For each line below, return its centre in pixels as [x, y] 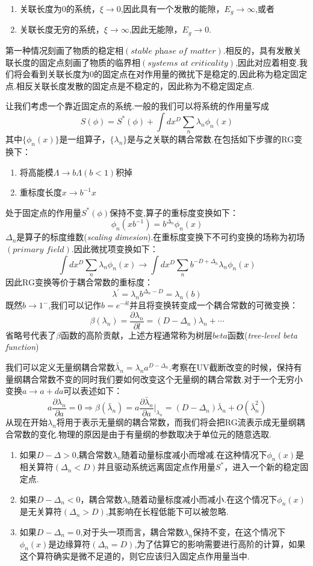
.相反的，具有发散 [258, 50]
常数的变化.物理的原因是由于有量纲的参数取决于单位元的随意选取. [142, 434]
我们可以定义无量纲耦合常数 [60, 367]
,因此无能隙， [156, 29]
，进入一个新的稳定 [262, 467]
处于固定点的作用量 [43, 212]
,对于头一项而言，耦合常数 [132, 531]
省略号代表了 [31, 335]
